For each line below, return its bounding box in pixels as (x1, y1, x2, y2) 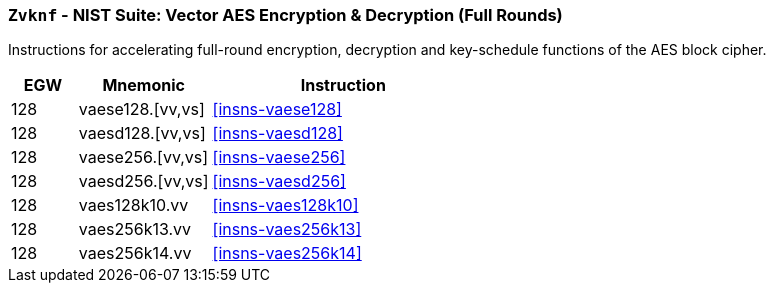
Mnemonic (102, 75, 185, 96)
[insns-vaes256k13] (212, 219, 362, 240)
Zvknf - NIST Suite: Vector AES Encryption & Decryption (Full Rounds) (8, 5, 563, 25)
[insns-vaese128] (212, 99, 342, 120)
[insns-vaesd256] (212, 171, 346, 192)
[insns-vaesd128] (212, 123, 343, 144)
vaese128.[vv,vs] (78, 99, 205, 120)
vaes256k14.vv (78, 243, 192, 264)
